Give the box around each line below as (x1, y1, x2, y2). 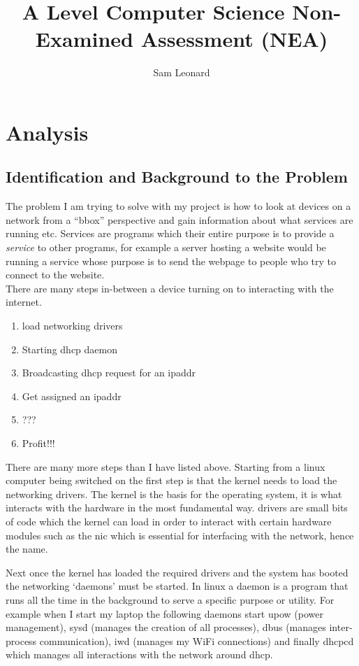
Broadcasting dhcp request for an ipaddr (22, 365, 196, 380)
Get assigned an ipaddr (22, 388, 122, 403)
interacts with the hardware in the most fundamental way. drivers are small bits (6, 500, 348, 515)
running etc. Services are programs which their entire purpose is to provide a (6, 226, 335, 241)
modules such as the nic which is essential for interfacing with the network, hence (6, 527, 354, 542)
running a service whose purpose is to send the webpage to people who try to (6, 253, 337, 268)
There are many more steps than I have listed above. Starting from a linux (6, 459, 325, 474)
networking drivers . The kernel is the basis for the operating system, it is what (6, 486, 342, 501)
